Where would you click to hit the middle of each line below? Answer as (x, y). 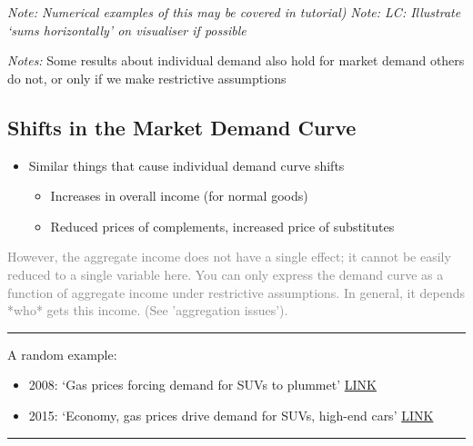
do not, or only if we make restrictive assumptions (147, 78)
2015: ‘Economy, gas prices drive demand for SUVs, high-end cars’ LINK (231, 415)
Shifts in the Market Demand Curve (182, 127)
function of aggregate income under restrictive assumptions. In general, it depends (236, 292)
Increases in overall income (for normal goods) (179, 196)
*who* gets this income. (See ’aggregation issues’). (148, 310)
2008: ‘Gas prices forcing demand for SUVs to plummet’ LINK (202, 385)
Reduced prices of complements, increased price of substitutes (222, 226)
